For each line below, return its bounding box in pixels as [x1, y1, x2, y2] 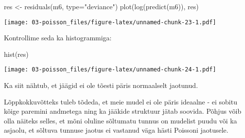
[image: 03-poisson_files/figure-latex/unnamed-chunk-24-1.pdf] [4, 66, 216, 73]
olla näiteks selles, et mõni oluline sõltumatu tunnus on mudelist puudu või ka [4, 115, 237, 125]
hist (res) [4, 49, 29, 59]
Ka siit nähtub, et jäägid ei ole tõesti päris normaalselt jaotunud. [4, 80, 198, 90]
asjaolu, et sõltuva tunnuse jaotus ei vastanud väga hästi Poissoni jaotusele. [4, 125, 228, 135]
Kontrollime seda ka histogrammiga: [4, 33, 112, 43]
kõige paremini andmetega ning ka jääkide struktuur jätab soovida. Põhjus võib [4, 106, 242, 116]
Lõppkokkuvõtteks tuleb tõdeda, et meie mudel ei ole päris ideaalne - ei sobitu [4, 96, 237, 106]
